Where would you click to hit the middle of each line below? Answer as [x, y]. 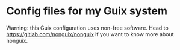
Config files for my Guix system [87, 11]
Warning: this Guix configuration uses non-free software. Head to [87, 28]
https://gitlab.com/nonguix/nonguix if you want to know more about [90, 34]
